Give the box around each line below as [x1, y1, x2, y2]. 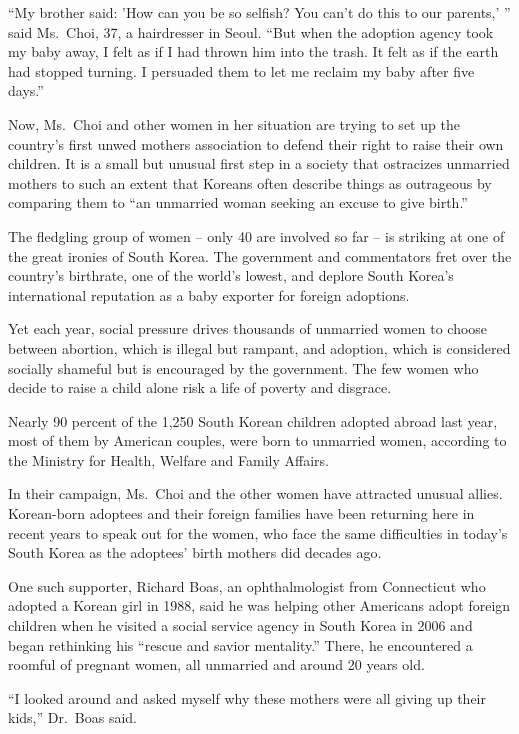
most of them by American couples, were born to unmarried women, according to [8, 430, 507, 451]
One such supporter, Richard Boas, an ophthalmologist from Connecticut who [8, 575, 486, 596]
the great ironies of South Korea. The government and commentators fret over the [8, 245, 512, 266]
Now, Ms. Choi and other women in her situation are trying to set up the [8, 113, 460, 134]
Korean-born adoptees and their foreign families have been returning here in [8, 503, 475, 524]
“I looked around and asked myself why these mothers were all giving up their [8, 687, 487, 708]
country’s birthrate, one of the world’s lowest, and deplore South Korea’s [8, 265, 454, 286]
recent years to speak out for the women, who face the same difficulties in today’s [8, 522, 508, 543]
